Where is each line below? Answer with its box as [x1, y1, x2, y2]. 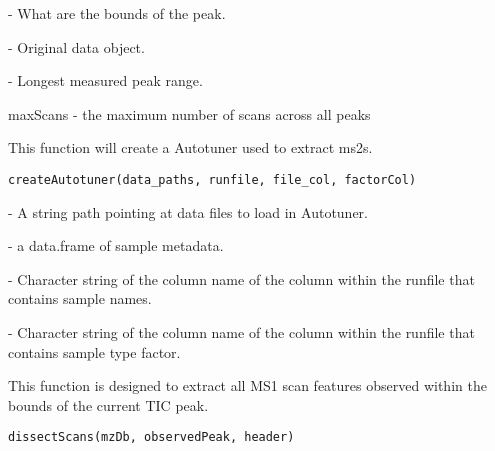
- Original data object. [8, 36, 145, 57]
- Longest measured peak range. [8, 70, 203, 91]
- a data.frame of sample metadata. [8, 235, 224, 256]
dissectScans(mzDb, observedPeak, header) [8, 430, 295, 445]
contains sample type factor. [8, 341, 181, 362]
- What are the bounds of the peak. [8, 3, 226, 23]
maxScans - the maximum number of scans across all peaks [8, 103, 371, 124]
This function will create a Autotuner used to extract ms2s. [8, 137, 373, 158]
